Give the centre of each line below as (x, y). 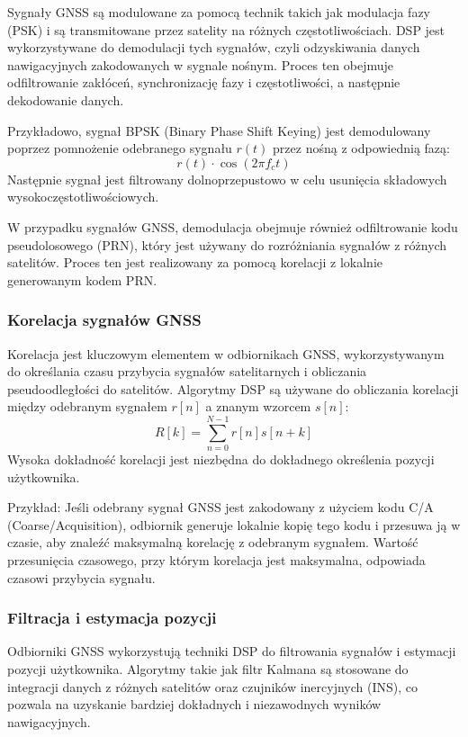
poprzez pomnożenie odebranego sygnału (120, 148)
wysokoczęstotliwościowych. (83, 197)
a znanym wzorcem (258, 406)
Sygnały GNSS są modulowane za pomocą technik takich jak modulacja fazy (219, 12)
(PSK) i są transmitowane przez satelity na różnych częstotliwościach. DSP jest (226, 29)
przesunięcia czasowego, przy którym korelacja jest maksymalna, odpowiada (216, 560)
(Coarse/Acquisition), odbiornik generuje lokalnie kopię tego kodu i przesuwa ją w (234, 524)
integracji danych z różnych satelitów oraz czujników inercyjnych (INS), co (212, 686)
